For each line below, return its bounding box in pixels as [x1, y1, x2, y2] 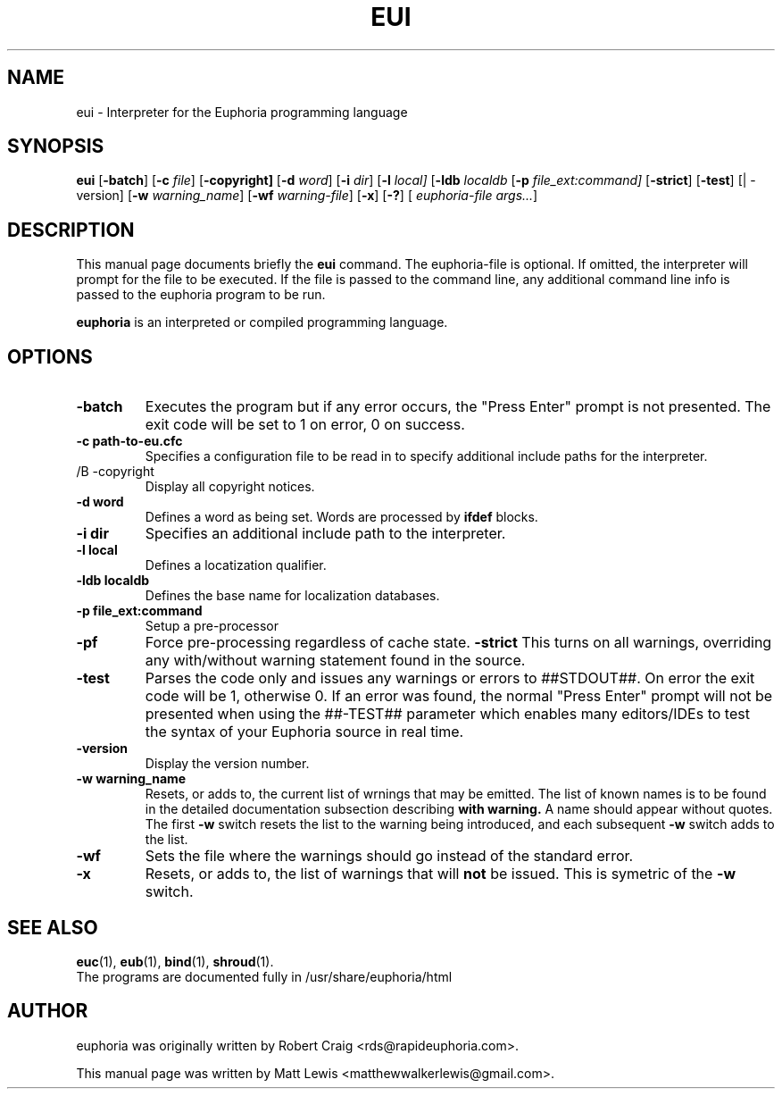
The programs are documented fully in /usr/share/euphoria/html [76, 968, 453, 984]
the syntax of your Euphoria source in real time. [145, 723, 464, 741]
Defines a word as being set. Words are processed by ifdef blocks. [145, 509, 538, 525]
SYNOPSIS [7, 135, 104, 158]
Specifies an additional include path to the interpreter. [145, 524, 506, 543]
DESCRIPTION [7, 218, 135, 241]
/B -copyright [76, 464, 154, 480]
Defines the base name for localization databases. [145, 588, 440, 604]
